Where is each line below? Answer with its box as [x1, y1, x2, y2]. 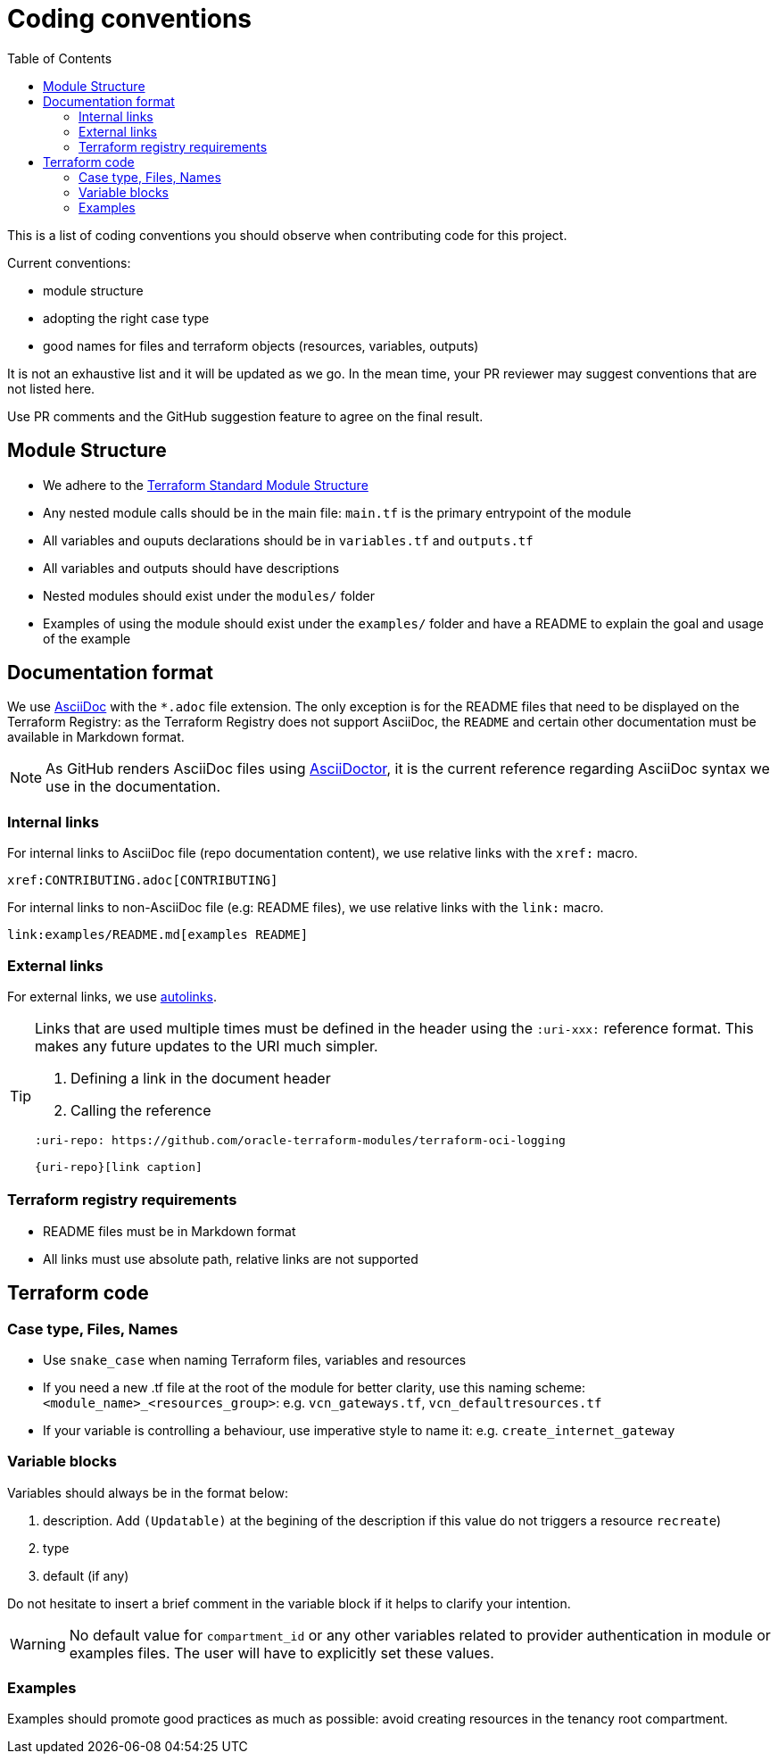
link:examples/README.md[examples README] [7, 927, 309, 943]
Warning [10, 1634, 66, 1653]
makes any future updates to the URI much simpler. [35, 1036, 378, 1055]
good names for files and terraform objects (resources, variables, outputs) [43, 337, 479, 353]
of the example [43, 630, 131, 646]
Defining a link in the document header [70, 1068, 331, 1087]
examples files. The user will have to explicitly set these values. [69, 1643, 494, 1662]
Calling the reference [70, 1101, 211, 1119]
